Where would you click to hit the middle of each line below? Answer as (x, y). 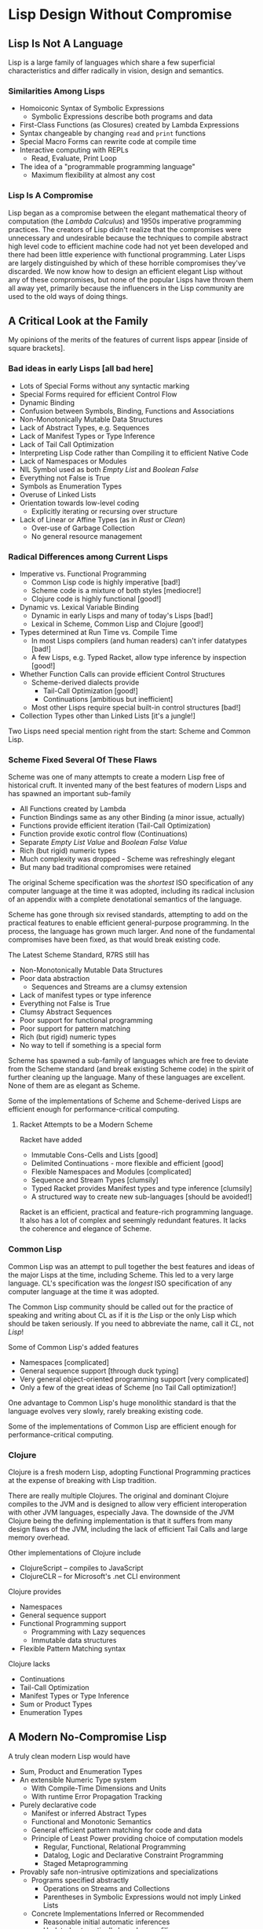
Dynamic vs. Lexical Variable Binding (79, 607)
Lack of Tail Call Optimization (67, 444)
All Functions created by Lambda (73, 809)
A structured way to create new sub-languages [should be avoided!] (142, 1197)
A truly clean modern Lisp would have (69, 1756)
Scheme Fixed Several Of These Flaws (82, 759)
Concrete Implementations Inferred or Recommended (117, 1913)
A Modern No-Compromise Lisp (88, 1737)
